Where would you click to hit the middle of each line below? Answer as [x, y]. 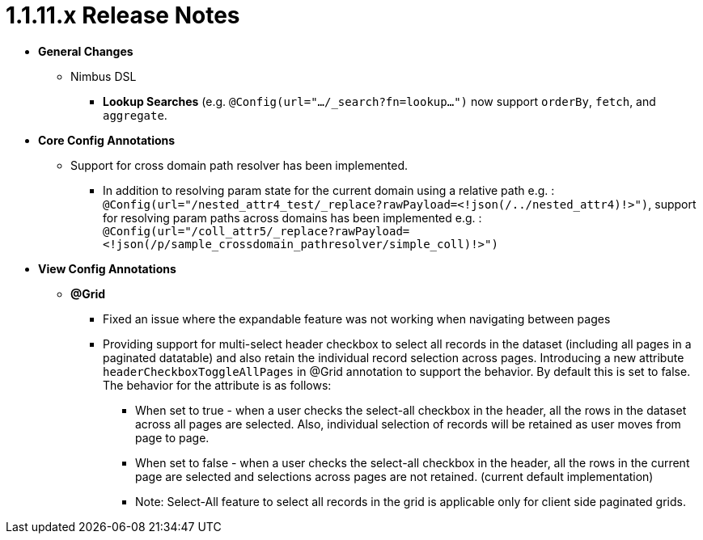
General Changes [86, 51]
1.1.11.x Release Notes [123, 15]
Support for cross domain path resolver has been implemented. [239, 165]
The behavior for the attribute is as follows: [217, 385]
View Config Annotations [107, 268]
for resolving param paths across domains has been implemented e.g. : [292, 217]
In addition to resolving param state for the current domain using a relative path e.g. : [329, 190]
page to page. [172, 437]
